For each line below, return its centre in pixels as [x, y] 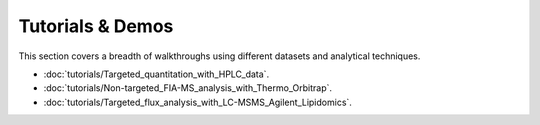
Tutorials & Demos [96, 26]
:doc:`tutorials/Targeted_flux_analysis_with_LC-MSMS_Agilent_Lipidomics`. [197, 102]
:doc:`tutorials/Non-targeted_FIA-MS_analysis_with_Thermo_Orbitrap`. [188, 88]
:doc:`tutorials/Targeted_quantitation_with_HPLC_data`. [156, 74]
